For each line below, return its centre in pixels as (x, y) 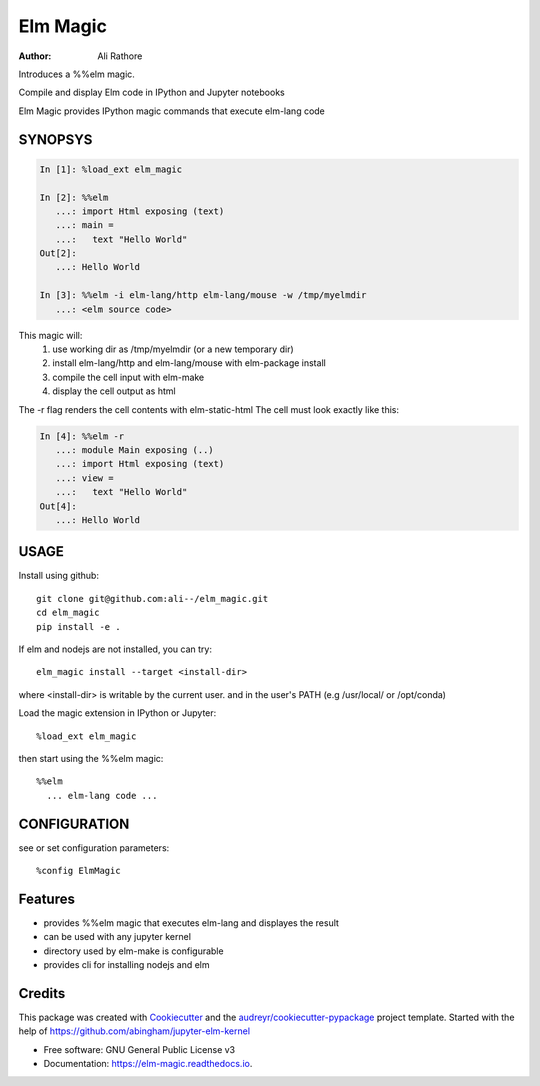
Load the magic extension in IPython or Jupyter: (117, 713)
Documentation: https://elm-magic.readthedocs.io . (148, 1064)
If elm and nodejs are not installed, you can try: (115, 649)
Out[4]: (58, 506)
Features (46, 898)
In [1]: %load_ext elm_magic (111, 169)
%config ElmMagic (78, 870)
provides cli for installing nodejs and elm (126, 965)
